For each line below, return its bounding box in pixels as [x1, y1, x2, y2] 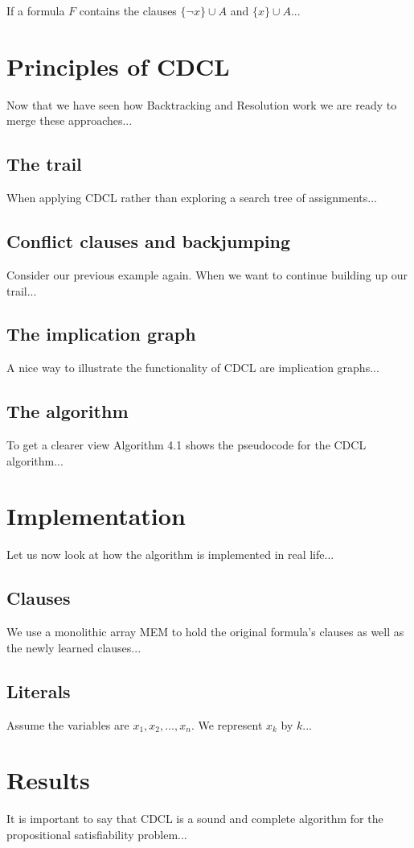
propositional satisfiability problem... [6, 825, 187, 842]
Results [6, 763, 90, 796]
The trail [6, 151, 82, 176]
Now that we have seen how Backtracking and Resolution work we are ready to [6, 96, 397, 113]
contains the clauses [79, 2, 177, 19]
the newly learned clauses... [6, 639, 141, 656]
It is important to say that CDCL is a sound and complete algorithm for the [6, 810, 383, 827]
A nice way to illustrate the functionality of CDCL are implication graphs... [6, 359, 379, 376]
